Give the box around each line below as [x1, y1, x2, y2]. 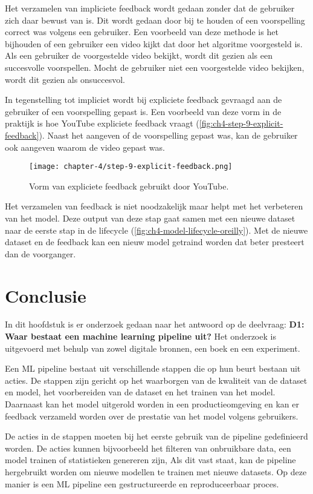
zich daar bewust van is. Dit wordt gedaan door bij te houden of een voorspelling [5, 13, 305, 26]
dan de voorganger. [5, 247, 76, 260]
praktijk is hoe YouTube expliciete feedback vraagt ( [5, 117, 199, 130]
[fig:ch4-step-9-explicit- [199, 117, 283, 130]
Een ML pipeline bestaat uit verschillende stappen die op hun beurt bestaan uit [5, 362, 301, 375]
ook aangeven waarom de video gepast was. [5, 140, 165, 153]
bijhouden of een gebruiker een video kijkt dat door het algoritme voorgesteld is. [5, 37, 303, 50]
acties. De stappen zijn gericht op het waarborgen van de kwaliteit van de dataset [5, 374, 308, 386]
